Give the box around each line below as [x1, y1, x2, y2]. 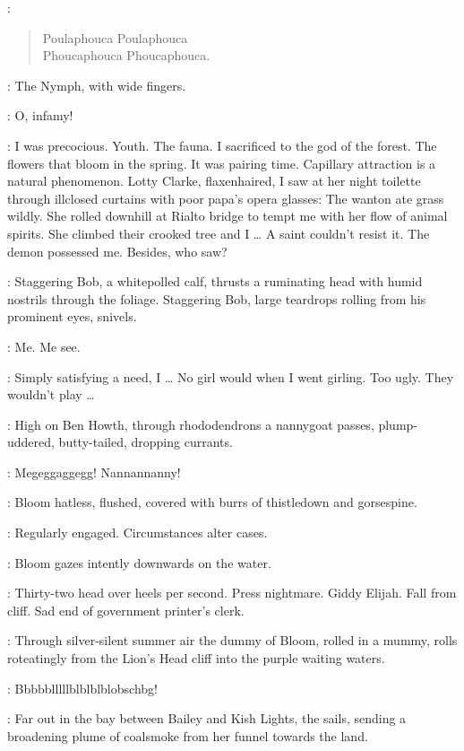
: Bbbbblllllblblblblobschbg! [7, 678, 158, 697]
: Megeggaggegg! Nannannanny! [7, 462, 181, 481]
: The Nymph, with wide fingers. [7, 75, 186, 94]
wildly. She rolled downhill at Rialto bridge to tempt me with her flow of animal [7, 206, 448, 225]
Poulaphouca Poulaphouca [42, 28, 188, 47]
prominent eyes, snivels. [7, 307, 137, 326]
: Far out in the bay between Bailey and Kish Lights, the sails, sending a [7, 709, 407, 728]
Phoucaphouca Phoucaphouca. [42, 46, 211, 65]
